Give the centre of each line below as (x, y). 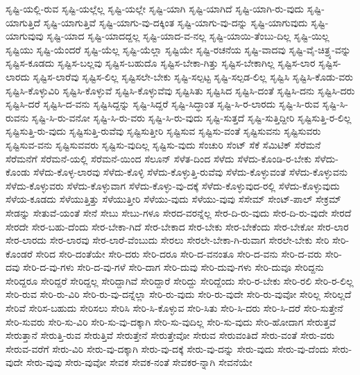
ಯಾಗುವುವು (25, 36)
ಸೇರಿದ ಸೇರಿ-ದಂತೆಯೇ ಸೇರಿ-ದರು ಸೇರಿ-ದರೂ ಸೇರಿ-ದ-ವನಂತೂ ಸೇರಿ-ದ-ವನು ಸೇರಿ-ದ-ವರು (179, 253)
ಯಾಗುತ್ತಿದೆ (23, 22)
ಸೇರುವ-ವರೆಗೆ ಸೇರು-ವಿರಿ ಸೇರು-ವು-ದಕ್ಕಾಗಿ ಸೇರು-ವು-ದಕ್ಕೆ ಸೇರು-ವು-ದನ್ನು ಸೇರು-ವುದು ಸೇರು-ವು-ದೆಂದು (167, 348)
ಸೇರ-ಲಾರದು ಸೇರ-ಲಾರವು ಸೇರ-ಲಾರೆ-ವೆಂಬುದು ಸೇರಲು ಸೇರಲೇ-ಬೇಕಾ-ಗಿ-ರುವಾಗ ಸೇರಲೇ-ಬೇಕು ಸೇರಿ (168, 240)
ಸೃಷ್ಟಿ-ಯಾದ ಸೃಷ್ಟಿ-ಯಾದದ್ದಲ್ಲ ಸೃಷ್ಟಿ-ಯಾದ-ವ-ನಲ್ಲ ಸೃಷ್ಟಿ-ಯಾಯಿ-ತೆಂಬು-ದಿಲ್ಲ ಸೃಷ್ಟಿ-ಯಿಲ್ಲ (188, 36)
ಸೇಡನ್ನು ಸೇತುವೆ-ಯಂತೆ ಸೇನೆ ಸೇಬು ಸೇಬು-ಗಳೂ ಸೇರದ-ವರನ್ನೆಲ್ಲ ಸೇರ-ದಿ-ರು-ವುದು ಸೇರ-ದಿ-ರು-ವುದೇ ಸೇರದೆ (179, 212)
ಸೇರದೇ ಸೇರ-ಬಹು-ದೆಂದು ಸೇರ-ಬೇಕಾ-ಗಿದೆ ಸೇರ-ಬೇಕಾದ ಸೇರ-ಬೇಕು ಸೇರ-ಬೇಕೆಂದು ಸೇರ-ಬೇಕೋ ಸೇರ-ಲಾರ (177, 226)
